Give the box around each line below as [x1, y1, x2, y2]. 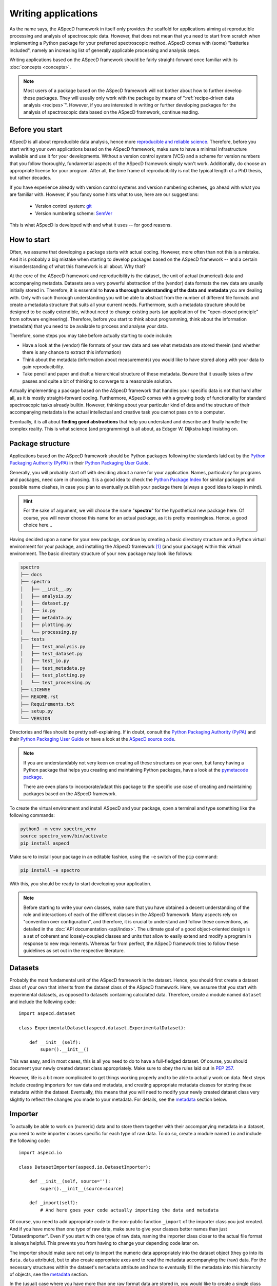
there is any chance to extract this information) [22, 349, 122, 355]
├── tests [20, 636, 45, 642]
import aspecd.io [18, 1150, 62, 1155]
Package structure [9, 439, 70, 448]
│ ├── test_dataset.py [20, 651, 83, 657]
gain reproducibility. [22, 364, 65, 370]
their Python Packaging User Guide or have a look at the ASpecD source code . [9, 736, 176, 742]
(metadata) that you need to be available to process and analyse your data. [9, 323, 168, 329]
